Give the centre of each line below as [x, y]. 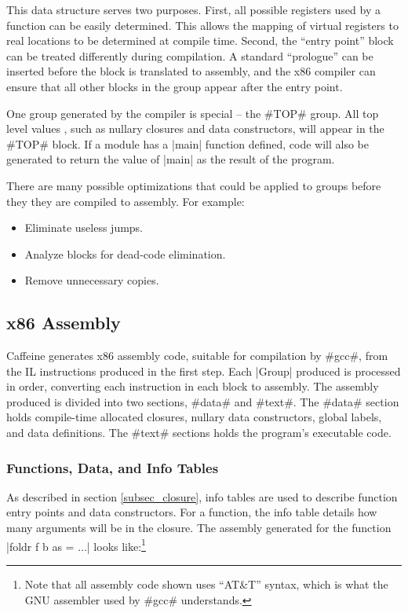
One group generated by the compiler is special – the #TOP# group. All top [193, 113]
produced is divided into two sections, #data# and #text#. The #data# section [203, 401]
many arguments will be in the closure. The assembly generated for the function [199, 528]
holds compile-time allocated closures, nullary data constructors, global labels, [194, 417]
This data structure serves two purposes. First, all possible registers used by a [193, 9]
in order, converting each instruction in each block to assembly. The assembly [193, 386]
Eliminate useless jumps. [84, 228]
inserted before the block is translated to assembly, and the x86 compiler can [191, 71]
